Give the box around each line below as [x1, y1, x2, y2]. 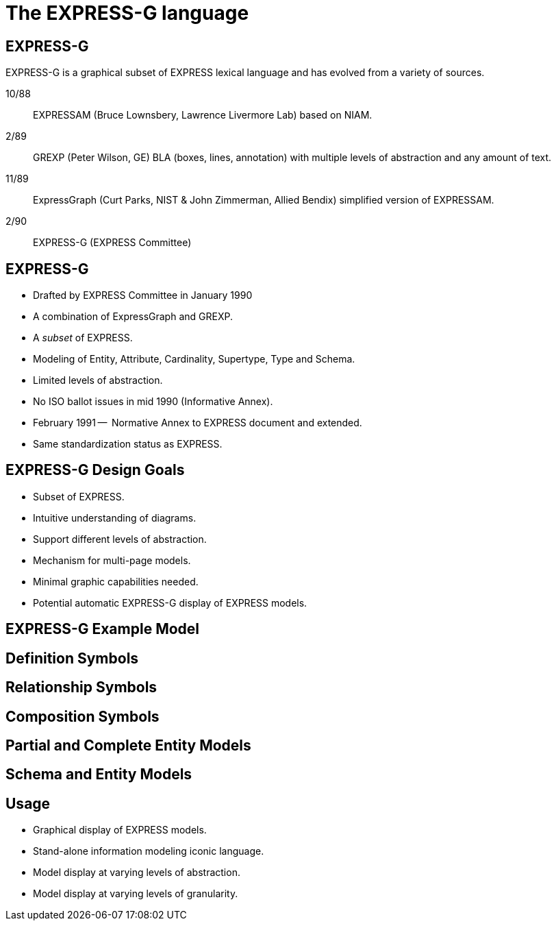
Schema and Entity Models [5, 766, 192, 783]
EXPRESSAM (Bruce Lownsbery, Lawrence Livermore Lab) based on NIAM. [33, 109, 372, 121]
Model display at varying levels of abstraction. [33, 866, 240, 879]
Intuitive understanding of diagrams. [33, 511, 197, 524]
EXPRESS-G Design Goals [5, 461, 185, 479]
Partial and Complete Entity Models [5, 736, 251, 754]
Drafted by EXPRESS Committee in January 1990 [33, 289, 253, 302]
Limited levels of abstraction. [33, 374, 163, 387]
